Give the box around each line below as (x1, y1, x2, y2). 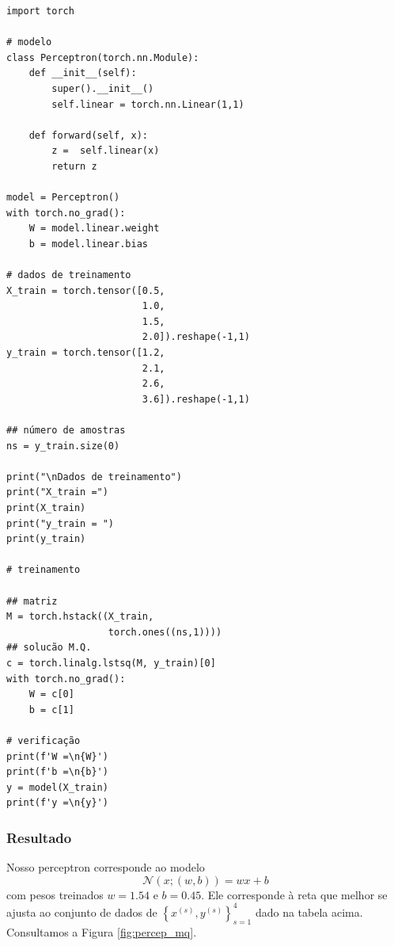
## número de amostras (6, 425, 126, 437)
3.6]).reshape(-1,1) (142, 393, 250, 405)
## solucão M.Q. (6, 642, 92, 654)
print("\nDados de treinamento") (6, 471, 182, 483)
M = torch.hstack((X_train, (6, 611, 154, 623)
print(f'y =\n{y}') (6, 797, 108, 809)
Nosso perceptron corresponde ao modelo (6, 859, 205, 875)
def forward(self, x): (28, 129, 148, 141)
